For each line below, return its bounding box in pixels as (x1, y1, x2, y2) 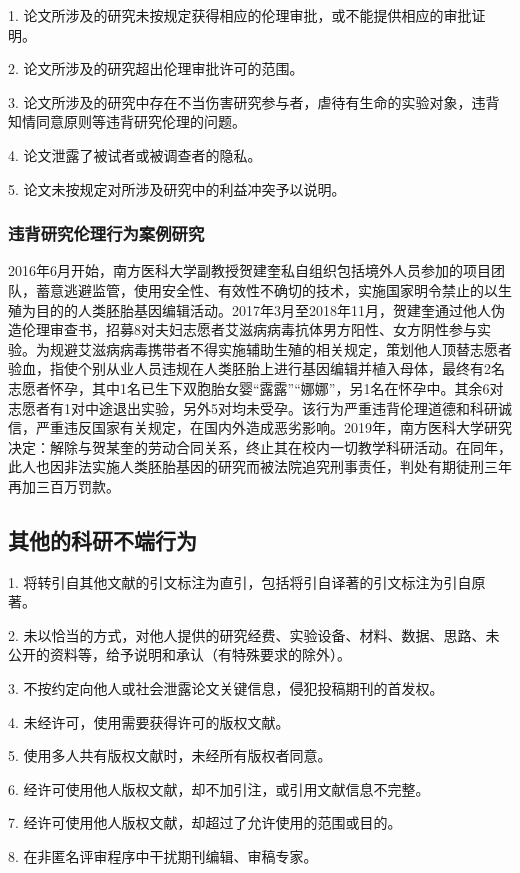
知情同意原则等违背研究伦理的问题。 (8, 111, 246, 132)
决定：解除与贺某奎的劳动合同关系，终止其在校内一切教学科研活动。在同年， (8, 436, 512, 457)
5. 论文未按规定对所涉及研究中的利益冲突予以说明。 (8, 178, 346, 199)
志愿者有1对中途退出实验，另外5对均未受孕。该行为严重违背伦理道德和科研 (8, 397, 498, 418)
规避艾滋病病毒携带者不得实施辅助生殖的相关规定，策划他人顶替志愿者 (49, 338, 512, 359)
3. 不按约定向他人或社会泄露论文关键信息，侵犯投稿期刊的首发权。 (8, 678, 444, 699)
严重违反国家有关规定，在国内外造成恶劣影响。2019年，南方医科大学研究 (35, 417, 512, 438)
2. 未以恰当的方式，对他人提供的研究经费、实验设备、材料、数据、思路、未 (8, 624, 500, 645)
